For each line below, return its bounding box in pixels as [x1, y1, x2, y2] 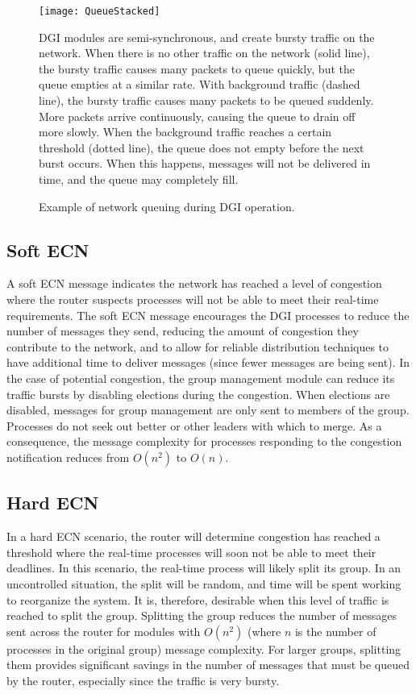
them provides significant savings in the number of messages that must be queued [6, 656, 410, 673]
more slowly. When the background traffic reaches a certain [39, 123, 332, 140]
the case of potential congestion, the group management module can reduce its [6, 369, 395, 386]
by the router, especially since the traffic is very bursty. [6, 671, 280, 688]
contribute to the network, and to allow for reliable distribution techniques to [6, 338, 389, 355]
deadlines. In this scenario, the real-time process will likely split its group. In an [6, 559, 401, 576]
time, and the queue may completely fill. [39, 171, 239, 187]
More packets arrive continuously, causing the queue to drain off [39, 107, 356, 124]
